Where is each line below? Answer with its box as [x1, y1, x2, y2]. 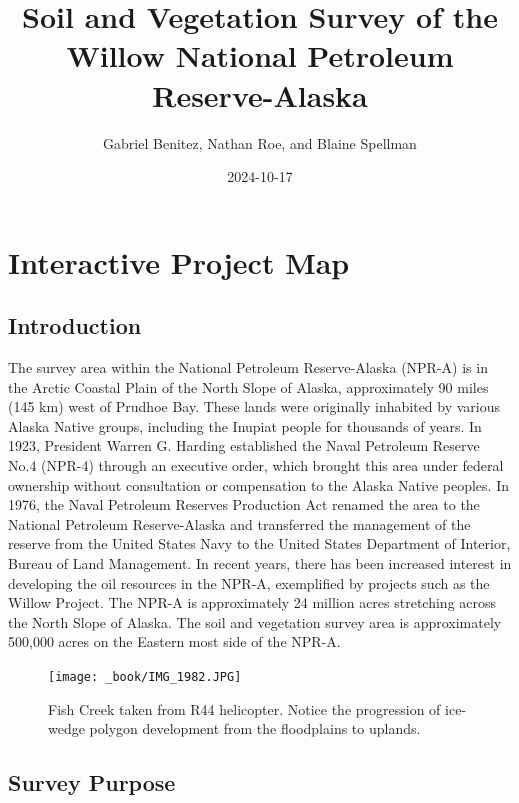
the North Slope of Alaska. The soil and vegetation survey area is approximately [8, 611, 502, 632]
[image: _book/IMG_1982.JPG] [48, 669, 242, 684]
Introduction [8, 310, 142, 341]
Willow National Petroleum [66, 35, 454, 76]
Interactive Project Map [8, 241, 350, 282]
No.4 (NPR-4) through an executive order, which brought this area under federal [8, 455, 504, 476]
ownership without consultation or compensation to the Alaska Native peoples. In [8, 474, 509, 495]
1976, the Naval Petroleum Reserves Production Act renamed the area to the [8, 494, 480, 515]
